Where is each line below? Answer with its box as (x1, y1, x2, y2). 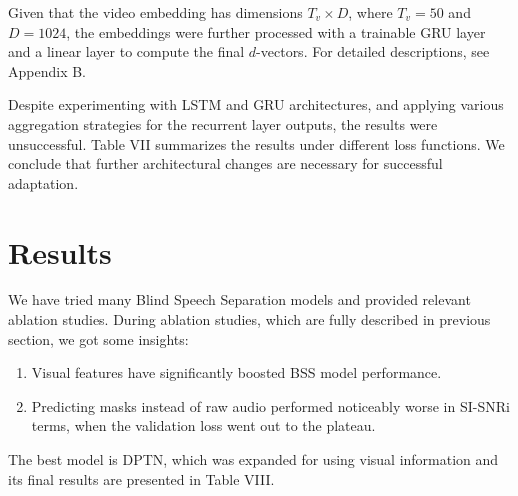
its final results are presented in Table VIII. (8, 468, 275, 489)
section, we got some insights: (8, 328, 189, 349)
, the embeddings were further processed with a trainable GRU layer (66, 21, 486, 42)
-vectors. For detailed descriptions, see (256, 41, 490, 62)
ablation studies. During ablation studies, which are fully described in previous (8, 309, 491, 330)
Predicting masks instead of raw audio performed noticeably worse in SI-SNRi (31, 395, 510, 416)
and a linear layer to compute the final (8, 41, 245, 62)
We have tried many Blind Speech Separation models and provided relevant (8, 289, 471, 310)
